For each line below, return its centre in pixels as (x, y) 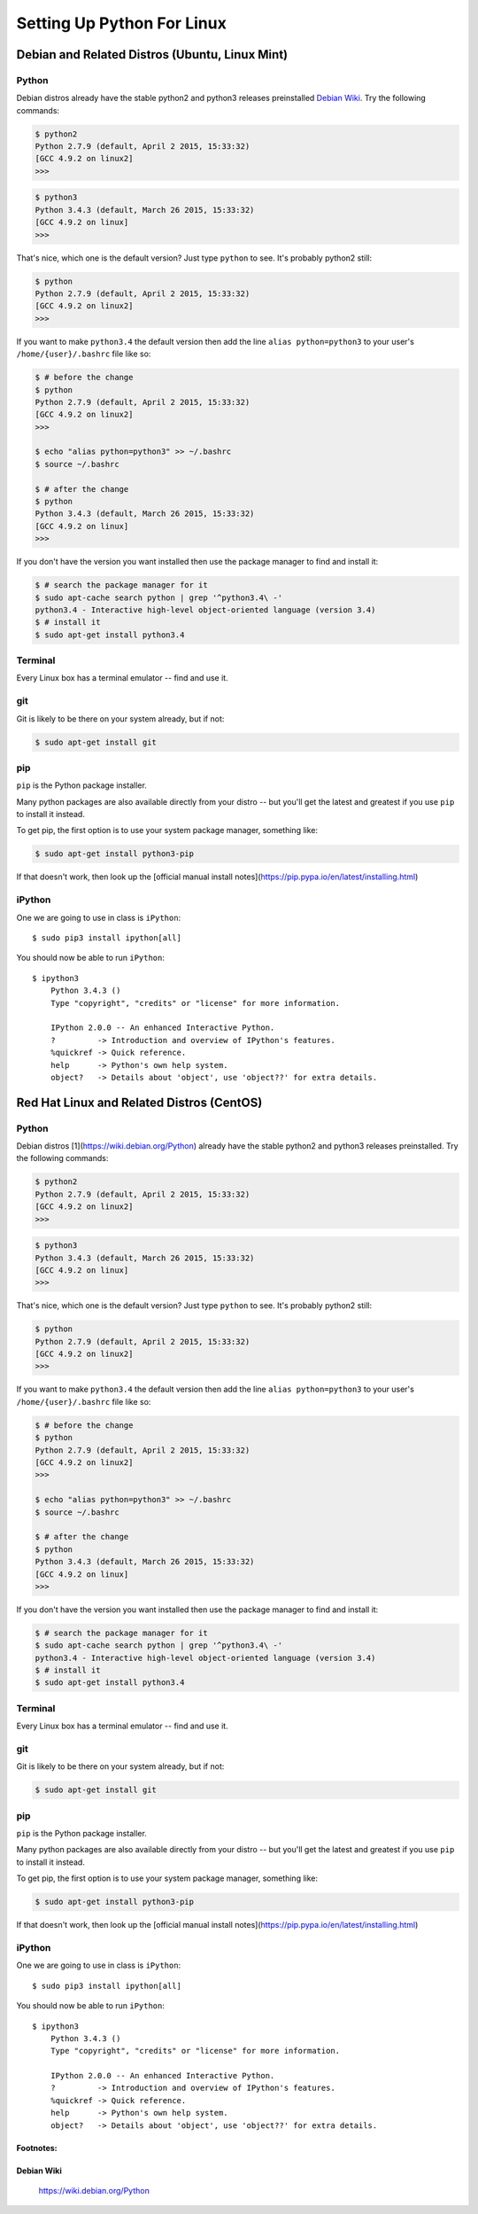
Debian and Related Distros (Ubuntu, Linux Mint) (152, 55)
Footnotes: (37, 2148)
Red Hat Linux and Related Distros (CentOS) (139, 1102)
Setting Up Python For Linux (122, 23)
